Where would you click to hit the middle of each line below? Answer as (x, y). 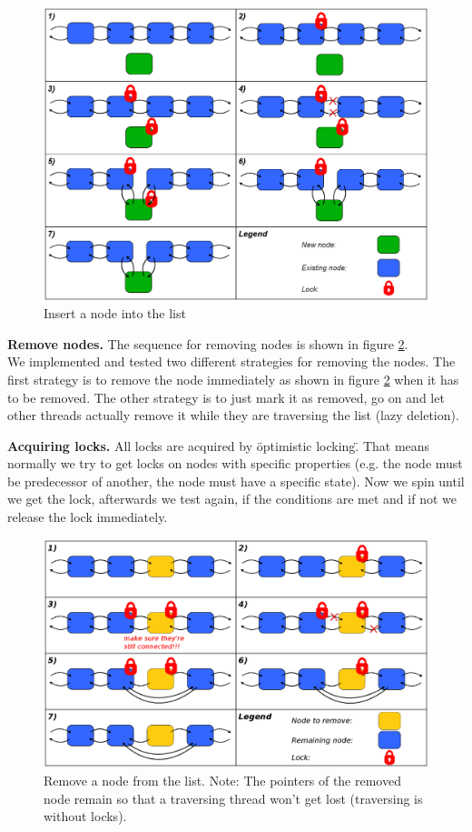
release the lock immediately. (88, 517)
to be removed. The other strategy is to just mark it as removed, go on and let (226, 397)
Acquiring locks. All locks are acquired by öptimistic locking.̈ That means (219, 445)
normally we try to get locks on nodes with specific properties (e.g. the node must (235, 463)
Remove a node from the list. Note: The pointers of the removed (222, 781)
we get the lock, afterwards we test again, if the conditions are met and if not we (232, 499)
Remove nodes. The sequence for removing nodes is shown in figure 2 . (208, 343)
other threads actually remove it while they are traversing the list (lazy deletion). (233, 415)
